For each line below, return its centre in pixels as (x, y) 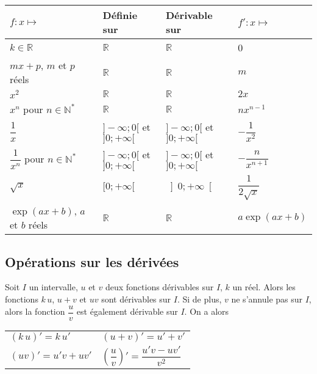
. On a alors (207, 311)
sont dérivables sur (136, 299)
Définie (120, 15)
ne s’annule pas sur (267, 299)
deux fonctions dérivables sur (159, 287)
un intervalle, (53, 287)
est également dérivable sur (127, 311)
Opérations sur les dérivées (92, 261)
